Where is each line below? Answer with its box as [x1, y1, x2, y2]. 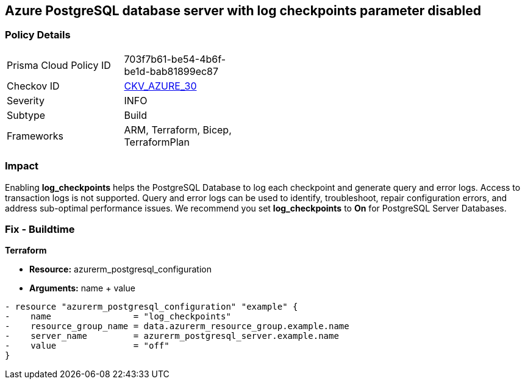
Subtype [7, 108, 46, 121]
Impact [5, 160, 39, 172]
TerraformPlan [124, 135, 190, 148]
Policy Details [5, 29, 71, 41]
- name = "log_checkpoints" [5, 311, 231, 322]
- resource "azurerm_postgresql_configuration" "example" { [5, 302, 298, 312]
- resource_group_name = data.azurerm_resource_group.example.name [5, 321, 349, 332]
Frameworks [7, 129, 63, 142]
